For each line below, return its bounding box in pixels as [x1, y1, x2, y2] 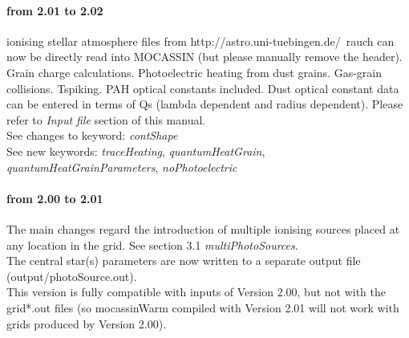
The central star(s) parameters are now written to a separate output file [6, 252, 361, 269]
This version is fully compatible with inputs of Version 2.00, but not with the [6, 283, 387, 300]
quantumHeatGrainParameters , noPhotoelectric [6, 158, 237, 175]
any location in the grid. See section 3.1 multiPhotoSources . [6, 236, 298, 253]
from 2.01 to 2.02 [6, 2, 103, 18]
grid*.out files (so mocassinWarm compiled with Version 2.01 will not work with [6, 299, 399, 316]
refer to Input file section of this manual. [6, 111, 206, 128]
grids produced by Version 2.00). [6, 315, 167, 332]
